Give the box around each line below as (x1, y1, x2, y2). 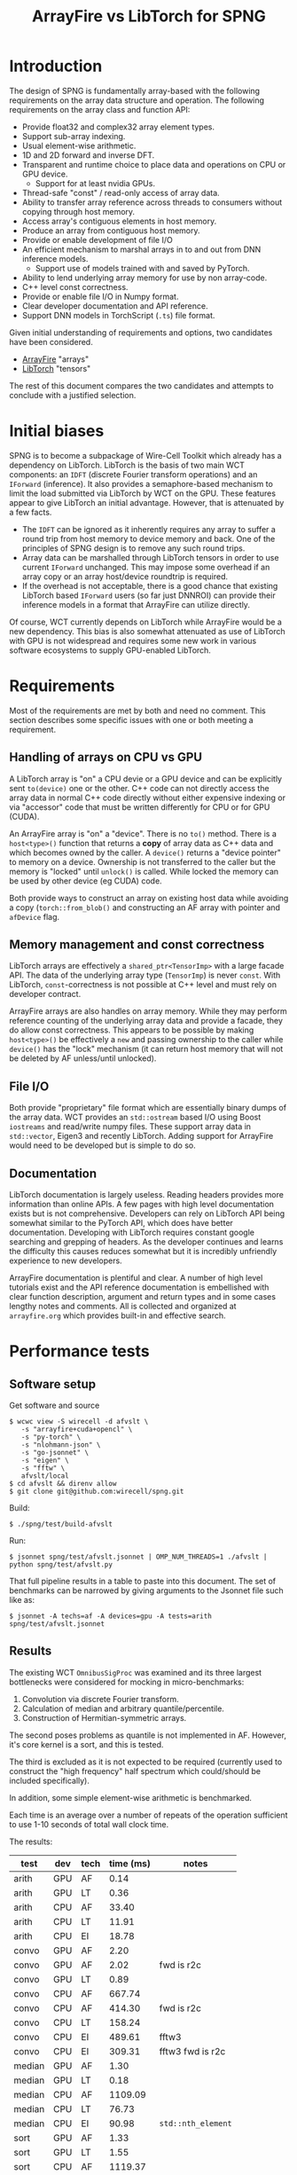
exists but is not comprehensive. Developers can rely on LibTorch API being (9, 1208, 285, 1219)
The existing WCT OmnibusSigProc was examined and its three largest (9, 1667, 262, 1677)
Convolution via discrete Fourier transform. (21, 1693, 179, 1704)
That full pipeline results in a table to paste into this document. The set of (9, 1576, 277, 1587)
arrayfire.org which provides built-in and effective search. (9, 1310, 226, 1321)
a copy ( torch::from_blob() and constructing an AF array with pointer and (9, 902, 281, 913)
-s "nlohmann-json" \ (20, 1441, 101, 1449)
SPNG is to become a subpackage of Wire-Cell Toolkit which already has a (9, 450, 282, 460)
